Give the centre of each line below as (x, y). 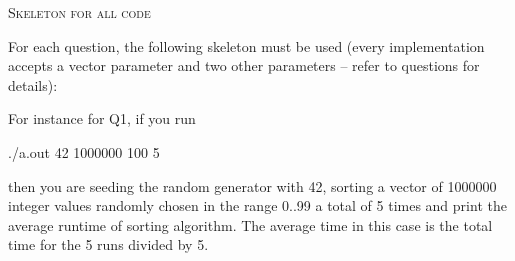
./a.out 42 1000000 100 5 (84, 151)
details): (33, 84)
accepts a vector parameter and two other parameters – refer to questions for (244, 65)
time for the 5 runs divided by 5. (108, 244)
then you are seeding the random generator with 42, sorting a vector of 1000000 (252, 185)
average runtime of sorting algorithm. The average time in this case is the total (250, 224)
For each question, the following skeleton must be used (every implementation (246, 45)
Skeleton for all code (79, 12)
